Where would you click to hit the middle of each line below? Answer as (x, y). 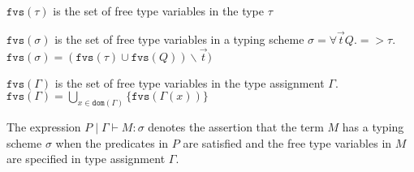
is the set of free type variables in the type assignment (190, 82)
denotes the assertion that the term (236, 127)
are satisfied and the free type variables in (287, 142)
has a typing (373, 127)
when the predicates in (112, 142)
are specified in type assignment (86, 159)
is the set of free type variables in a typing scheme (179, 39)
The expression (44, 127)
